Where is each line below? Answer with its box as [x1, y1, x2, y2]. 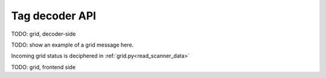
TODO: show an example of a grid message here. [11, 41, 134, 48]
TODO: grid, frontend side [11, 63, 75, 71]
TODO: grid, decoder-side [11, 30, 76, 37]
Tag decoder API [11, 9, 97, 22]
